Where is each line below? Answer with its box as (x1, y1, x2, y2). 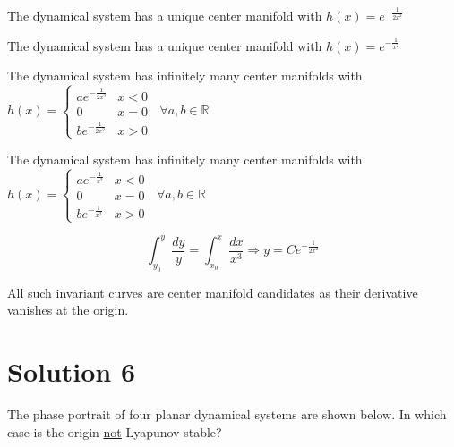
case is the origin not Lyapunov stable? (7, 422, 222, 441)
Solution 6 (7, 353, 136, 390)
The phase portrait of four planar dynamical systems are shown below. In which (7, 405, 447, 424)
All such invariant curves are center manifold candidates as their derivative (7, 283, 418, 301)
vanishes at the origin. (7, 300, 129, 319)
